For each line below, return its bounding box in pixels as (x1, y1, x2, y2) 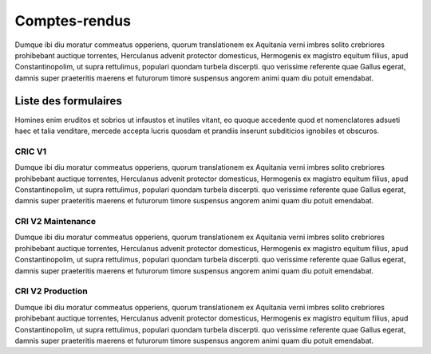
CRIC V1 (14, 146, 47, 157)
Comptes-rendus (14, 12, 132, 29)
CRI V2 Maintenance (14, 216, 96, 227)
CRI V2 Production (14, 285, 88, 297)
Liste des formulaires (14, 94, 123, 108)
